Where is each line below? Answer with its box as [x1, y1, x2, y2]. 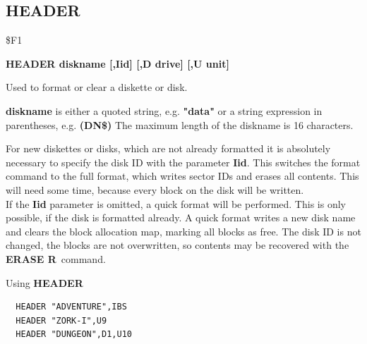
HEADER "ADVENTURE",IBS [16, 302, 127, 312]
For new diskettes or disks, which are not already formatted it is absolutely [6, 141, 331, 156]
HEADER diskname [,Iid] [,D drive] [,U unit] [6, 56, 229, 70]
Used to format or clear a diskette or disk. [6, 80, 188, 94]
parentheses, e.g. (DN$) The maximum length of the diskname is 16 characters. [6, 117, 354, 132]
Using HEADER [6, 275, 83, 290]
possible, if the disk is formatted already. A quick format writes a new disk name [6, 210, 356, 225]
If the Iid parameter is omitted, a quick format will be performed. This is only [6, 196, 346, 211]
